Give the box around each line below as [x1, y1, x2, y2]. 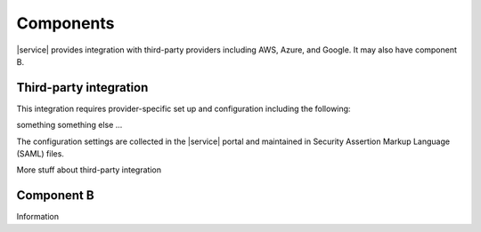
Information [16, 212, 60, 222]
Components [16, 13, 115, 33]
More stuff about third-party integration [16, 164, 162, 175]
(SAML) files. [16, 148, 64, 159]
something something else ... [16, 120, 123, 131]
